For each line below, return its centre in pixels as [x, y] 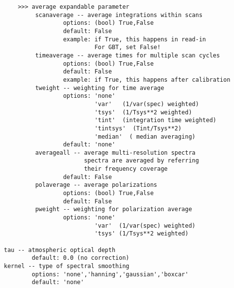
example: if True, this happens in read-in [135, 39]
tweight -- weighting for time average [100, 88]
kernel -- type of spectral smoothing [67, 266]
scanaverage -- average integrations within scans [119, 15]
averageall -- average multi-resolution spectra [115, 153]
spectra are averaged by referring [141, 161]
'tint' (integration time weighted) [155, 120]
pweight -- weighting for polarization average [114, 209]
